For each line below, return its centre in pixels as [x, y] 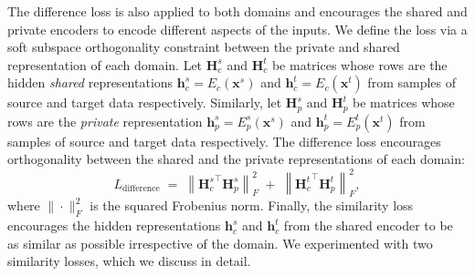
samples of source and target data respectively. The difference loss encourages [224, 141]
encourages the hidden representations [114, 225]
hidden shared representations [90, 82]
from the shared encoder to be [368, 225]
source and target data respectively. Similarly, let [145, 102]
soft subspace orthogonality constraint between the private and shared [204, 47]
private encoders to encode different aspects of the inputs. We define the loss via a [237, 29]
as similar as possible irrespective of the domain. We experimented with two [220, 243]
